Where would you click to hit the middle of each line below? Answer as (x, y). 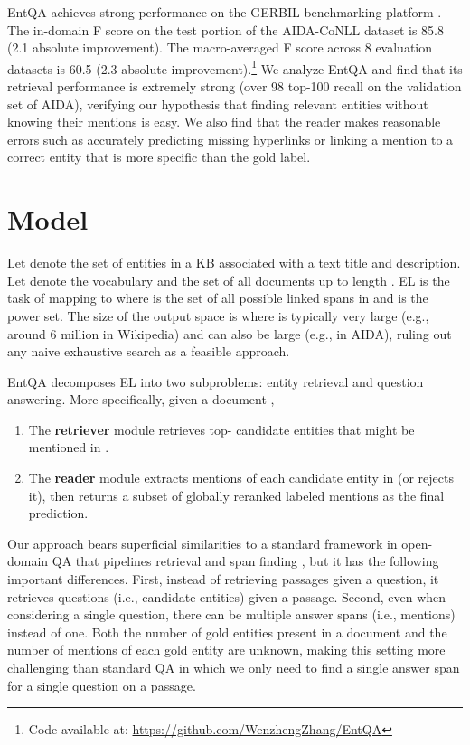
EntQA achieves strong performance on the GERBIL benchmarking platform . (225, 12)
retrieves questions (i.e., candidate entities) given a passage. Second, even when (227, 596)
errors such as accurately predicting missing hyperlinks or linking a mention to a (230, 139)
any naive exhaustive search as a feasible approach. (149, 351)
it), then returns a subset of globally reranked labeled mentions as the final (236, 495)
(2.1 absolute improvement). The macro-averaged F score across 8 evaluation (220, 47)
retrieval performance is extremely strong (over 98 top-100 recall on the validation (235, 86)
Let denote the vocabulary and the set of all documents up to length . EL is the (229, 280)
